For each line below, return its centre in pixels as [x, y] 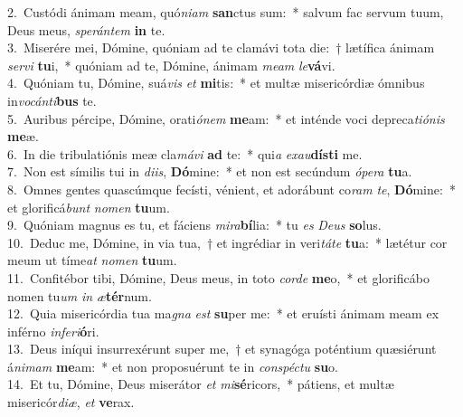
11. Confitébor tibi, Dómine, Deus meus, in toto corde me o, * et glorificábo [218, 277]
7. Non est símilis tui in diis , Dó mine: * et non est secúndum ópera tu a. [210, 171]
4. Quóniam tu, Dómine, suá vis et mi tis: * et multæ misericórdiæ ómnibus [216, 83]
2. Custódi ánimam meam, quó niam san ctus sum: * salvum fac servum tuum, [226, 12]
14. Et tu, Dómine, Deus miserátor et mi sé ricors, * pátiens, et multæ [201, 384]
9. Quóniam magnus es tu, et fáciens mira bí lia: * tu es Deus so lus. [194, 225]
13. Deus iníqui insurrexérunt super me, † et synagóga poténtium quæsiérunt [222, 349]
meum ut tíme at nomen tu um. [92, 260]
